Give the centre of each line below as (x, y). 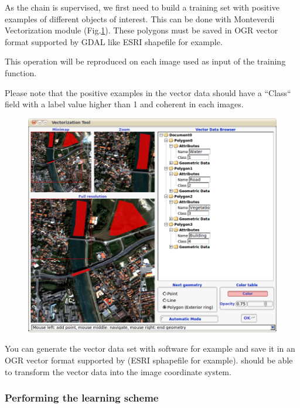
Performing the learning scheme (82, 398)
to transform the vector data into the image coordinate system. (118, 371)
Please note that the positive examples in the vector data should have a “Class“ (148, 92)
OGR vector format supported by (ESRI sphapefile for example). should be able (149, 360)
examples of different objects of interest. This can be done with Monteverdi (140, 18)
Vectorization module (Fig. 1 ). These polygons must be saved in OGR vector (142, 30)
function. (21, 72)
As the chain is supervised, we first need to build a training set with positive (142, 7)
